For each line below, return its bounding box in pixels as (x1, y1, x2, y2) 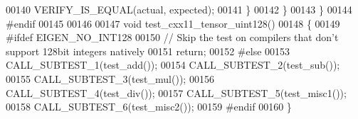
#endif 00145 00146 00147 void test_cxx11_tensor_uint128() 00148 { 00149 (6, 16, 340, 30)
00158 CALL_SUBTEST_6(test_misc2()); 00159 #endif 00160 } (6, 99, 292, 114)
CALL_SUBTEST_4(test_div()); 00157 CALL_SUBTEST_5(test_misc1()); (6, 85, 347, 100)
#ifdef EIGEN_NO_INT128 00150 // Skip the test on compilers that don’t (6, 30, 339, 45)
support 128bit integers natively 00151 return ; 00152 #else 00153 (6, 43, 290, 58)
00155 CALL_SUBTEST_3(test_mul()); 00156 (6, 71, 214, 86)
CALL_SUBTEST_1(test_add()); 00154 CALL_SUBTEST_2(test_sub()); (6, 57, 340, 72)
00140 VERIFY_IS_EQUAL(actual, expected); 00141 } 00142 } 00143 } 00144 (6, 2, 352, 16)
